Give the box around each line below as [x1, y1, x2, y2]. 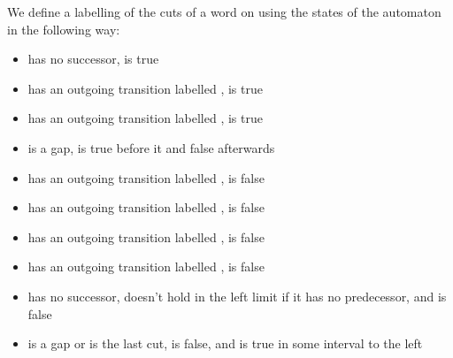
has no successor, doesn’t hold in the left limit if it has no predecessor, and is [27, 286, 447, 305]
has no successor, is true [27, 50, 159, 68]
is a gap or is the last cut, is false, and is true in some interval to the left [27, 334, 423, 353]
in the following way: [7, 19, 120, 38]
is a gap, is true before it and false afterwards [27, 138, 275, 156]
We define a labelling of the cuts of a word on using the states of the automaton [7, 3, 441, 20]
